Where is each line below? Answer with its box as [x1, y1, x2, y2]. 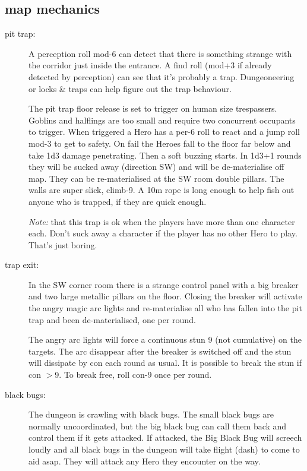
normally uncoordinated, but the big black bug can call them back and [29, 419, 287, 432]
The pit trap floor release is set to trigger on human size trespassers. [29, 102, 277, 115]
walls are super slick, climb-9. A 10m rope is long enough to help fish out [29, 184, 295, 196]
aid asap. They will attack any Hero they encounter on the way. [29, 454, 261, 467]
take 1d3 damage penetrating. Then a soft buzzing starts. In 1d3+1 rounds [29, 148, 302, 161]
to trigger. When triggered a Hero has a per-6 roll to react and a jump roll [29, 125, 300, 138]
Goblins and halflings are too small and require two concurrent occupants [29, 113, 296, 126]
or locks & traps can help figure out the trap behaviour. [29, 82, 232, 94]
